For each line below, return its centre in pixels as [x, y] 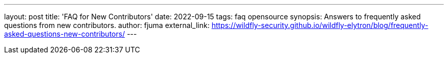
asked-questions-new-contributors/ [65, 34]
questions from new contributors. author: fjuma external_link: [107, 25]
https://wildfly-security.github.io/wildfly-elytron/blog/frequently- [320, 25]
